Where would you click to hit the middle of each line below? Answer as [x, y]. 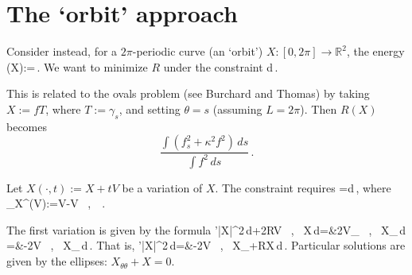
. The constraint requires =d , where [303, 187]
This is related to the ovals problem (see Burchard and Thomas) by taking [188, 93]
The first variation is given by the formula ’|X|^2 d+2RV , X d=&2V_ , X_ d [206, 229]
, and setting [150, 108]
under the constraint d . [221, 66]
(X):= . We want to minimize [77, 66]
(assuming [237, 108]
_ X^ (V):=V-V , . [56, 203]
